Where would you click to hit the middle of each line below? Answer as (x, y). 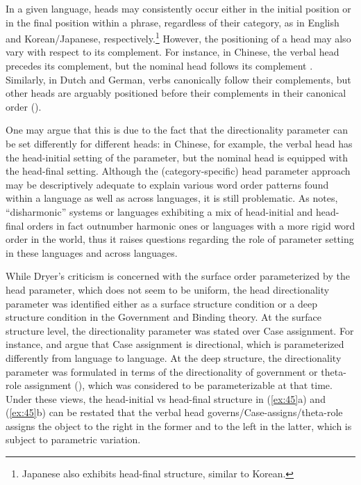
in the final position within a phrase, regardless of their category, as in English (173, 22)
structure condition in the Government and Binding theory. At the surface (163, 317)
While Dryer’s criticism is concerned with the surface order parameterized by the (178, 276)
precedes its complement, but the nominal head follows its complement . (159, 66)
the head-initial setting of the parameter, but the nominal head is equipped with (177, 157)
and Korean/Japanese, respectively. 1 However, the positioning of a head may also (178, 37)
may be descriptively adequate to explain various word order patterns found (167, 184)
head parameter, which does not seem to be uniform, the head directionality (168, 289)
